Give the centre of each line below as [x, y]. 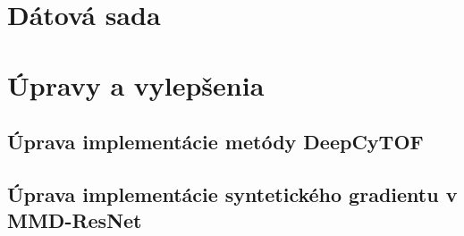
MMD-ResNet [75, 220]
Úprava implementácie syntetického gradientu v [232, 194]
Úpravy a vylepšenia [136, 84]
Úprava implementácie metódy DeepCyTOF [215, 142]
